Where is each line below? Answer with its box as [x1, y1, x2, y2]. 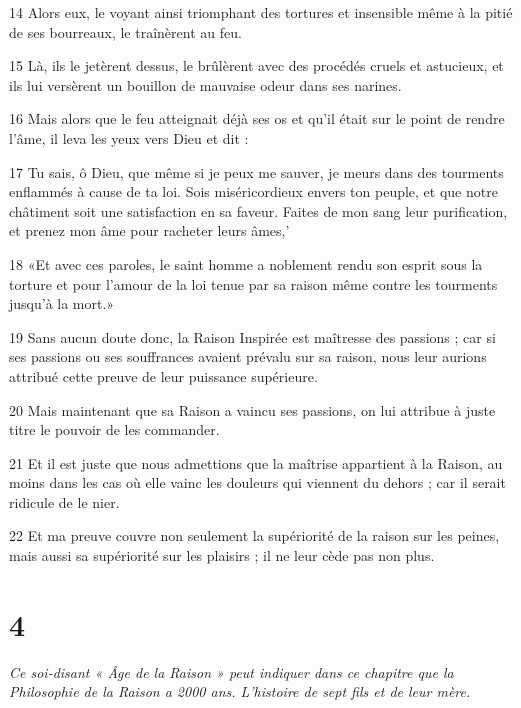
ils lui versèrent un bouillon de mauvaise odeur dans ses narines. [9, 74, 402, 95]
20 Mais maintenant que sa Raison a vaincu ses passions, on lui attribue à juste [9, 399, 496, 420]
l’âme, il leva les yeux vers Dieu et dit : [9, 127, 249, 148]
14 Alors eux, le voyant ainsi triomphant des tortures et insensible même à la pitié [9, 2, 513, 22]
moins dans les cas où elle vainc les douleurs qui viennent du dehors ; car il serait [9, 472, 506, 493]
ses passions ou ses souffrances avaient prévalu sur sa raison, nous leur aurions [9, 346, 487, 367]
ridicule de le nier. [9, 491, 120, 512]
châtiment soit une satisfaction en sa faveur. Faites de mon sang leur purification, [9, 200, 508, 221]
